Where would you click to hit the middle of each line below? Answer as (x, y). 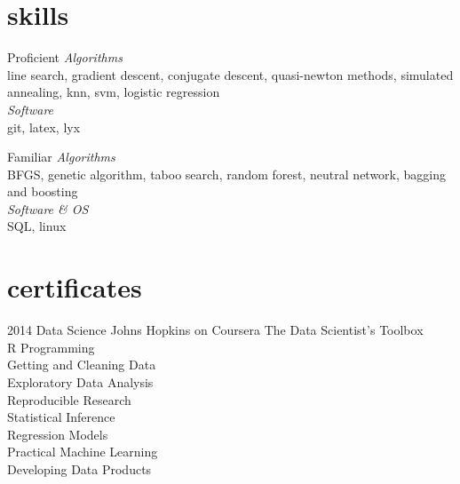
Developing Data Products (79, 468)
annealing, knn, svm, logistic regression (114, 92)
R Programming (51, 347)
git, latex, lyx (44, 127)
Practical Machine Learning (83, 452)
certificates (75, 287)
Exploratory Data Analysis (80, 381)
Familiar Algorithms (61, 157)
